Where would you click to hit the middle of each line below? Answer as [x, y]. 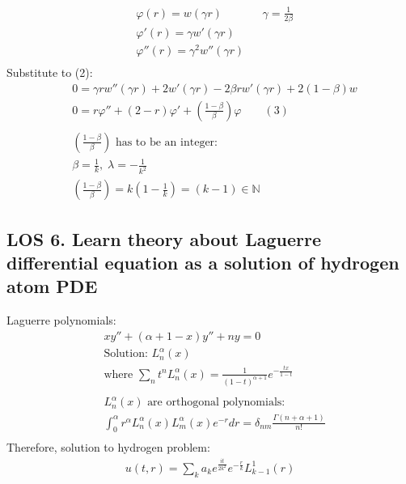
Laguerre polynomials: [61, 320]
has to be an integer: [166, 142]
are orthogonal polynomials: [216, 403]
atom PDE [52, 286]
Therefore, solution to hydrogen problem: [108, 447]
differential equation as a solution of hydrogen [203, 262]
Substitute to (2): [50, 72]
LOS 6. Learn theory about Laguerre [164, 238]
